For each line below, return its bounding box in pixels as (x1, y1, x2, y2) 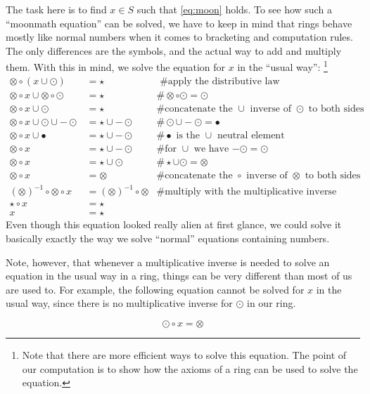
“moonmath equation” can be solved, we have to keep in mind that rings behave (6, 15, 352, 30)
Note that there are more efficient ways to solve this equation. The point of (22, 348, 347, 362)
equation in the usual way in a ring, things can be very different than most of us (6, 268, 352, 283)
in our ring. (247, 296, 296, 310)
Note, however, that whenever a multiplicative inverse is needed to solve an (6, 254, 330, 269)
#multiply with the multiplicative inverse (156, 187, 337, 197)
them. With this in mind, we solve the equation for (6, 60, 226, 74)
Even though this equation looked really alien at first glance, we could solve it (6, 217, 342, 232)
